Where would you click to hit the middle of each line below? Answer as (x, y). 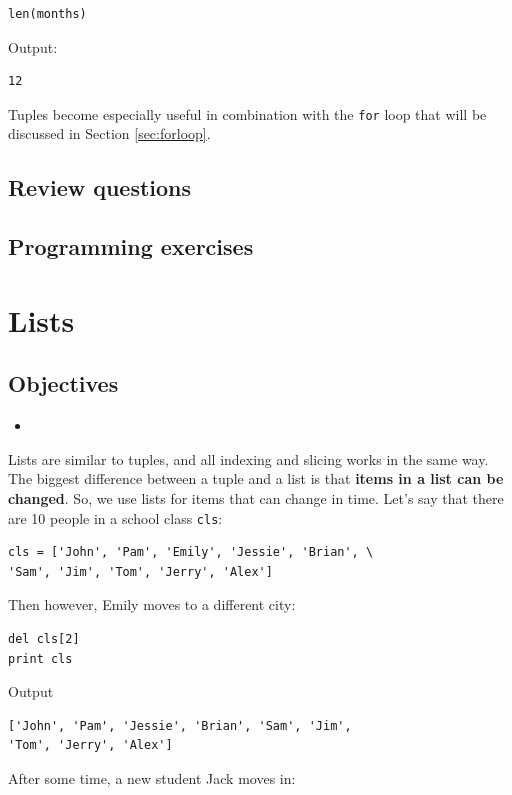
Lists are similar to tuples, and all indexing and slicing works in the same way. (248, 458)
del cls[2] (44, 638)
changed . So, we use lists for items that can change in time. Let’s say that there (256, 497)
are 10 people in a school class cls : (115, 517)
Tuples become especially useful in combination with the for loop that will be (247, 113)
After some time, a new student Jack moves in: (152, 777)
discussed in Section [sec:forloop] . (109, 133)
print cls (40, 658)
